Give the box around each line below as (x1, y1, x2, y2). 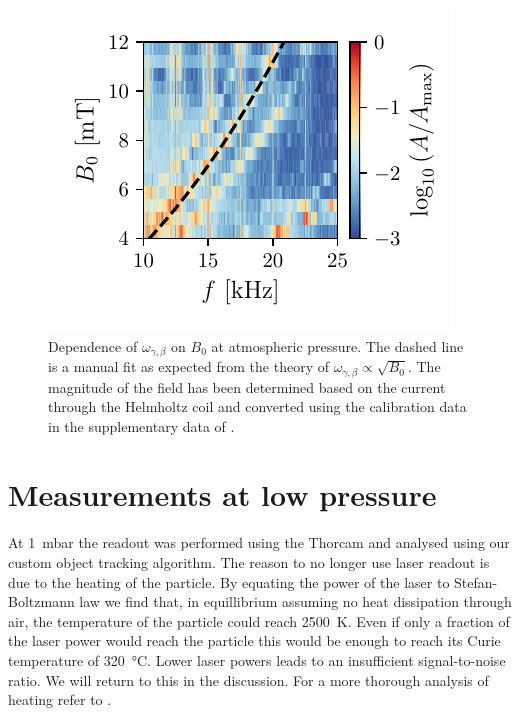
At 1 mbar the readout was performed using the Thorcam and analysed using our (8, 532, 510, 553)
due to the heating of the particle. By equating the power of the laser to (8, 571, 450, 592)
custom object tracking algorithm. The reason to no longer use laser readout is (8, 552, 490, 572)
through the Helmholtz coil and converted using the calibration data (48, 396, 467, 417)
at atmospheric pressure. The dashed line (211, 335, 464, 356)
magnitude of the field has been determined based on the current (48, 376, 446, 397)
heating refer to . (8, 689, 112, 710)
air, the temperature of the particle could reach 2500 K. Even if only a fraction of (8, 610, 510, 631)
